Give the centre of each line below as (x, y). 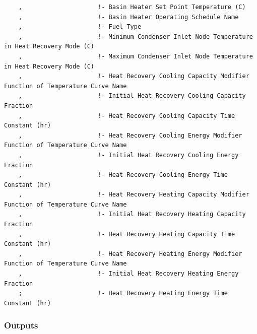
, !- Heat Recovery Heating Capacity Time (127, 234)
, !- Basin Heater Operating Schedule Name (128, 17)
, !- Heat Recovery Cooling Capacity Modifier (134, 76)
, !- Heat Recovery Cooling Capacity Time (127, 116)
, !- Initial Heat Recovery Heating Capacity (132, 214)
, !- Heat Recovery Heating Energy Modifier (130, 254)
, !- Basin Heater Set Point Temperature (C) (132, 7)
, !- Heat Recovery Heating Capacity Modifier (134, 195)
